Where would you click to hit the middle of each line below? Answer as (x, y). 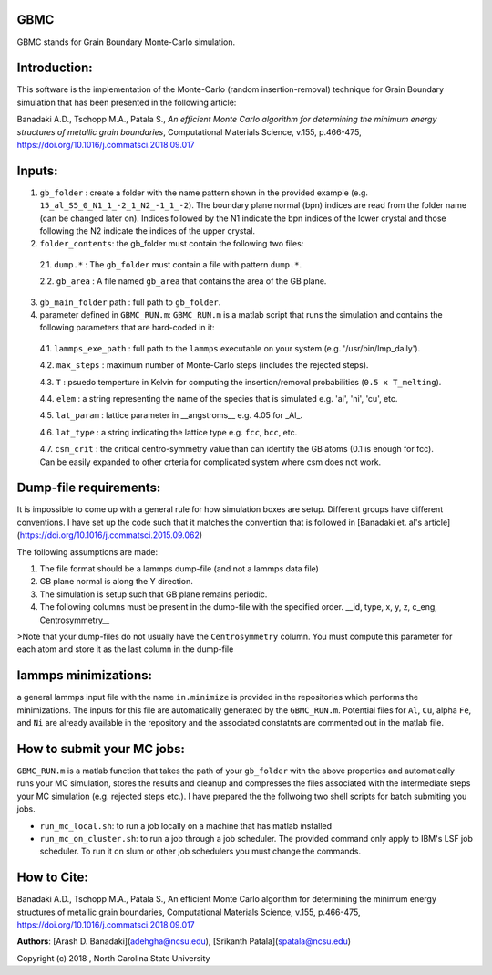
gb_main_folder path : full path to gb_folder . (130, 302)
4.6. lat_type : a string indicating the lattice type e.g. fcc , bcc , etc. (169, 432)
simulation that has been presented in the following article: (127, 102)
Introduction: (55, 68)
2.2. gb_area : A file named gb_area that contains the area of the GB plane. (183, 281)
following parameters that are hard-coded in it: (127, 328)
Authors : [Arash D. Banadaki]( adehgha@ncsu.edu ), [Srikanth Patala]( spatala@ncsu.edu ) (184, 941)
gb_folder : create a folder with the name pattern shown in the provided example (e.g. (204, 193)
